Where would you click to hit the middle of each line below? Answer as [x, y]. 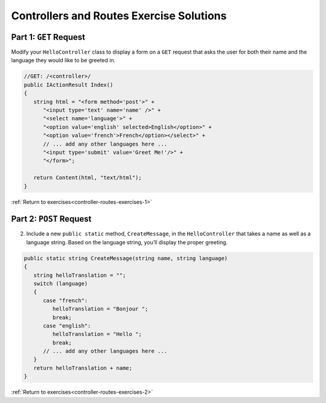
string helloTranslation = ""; [80, 275]
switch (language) [61, 283]
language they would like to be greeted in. [63, 60]
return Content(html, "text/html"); [88, 178]
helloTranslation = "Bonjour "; [100, 309]
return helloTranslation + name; [83, 368]
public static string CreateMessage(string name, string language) [126, 258]
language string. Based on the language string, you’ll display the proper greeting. [127, 242]
